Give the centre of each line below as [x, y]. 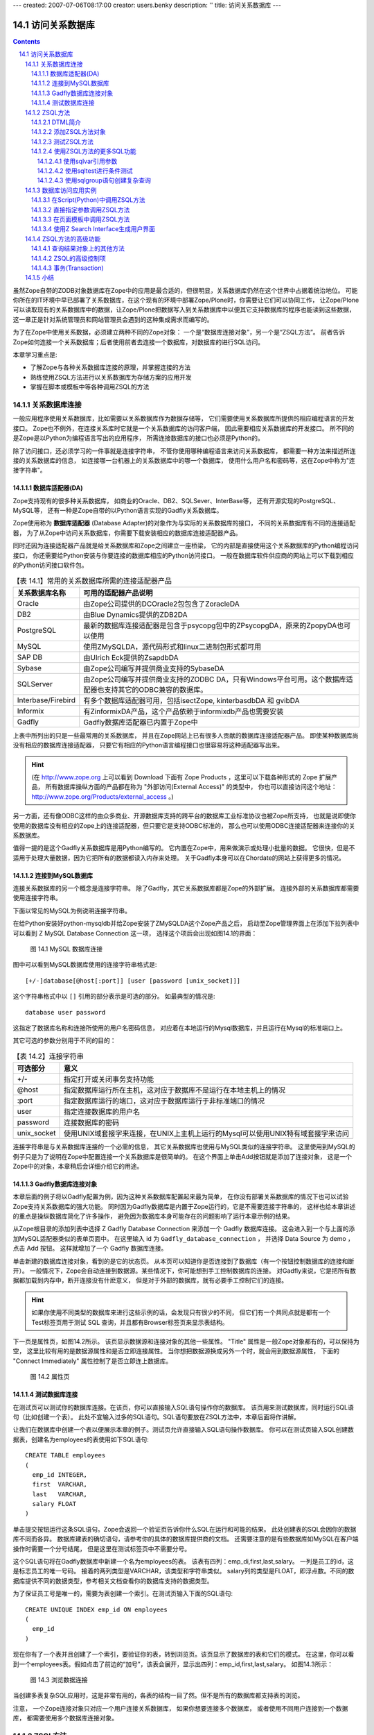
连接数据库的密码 [91, 1123]
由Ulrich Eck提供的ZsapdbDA [131, 657]
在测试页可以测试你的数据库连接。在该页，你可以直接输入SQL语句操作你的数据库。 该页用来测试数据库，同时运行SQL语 [184, 1407]
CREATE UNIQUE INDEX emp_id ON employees [96, 1609]
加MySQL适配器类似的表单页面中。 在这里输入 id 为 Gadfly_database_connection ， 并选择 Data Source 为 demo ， [184, 1238]
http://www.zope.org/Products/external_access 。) [103, 796]
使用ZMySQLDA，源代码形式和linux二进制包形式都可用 [172, 647]
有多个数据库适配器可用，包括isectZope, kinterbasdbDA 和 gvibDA [192, 700]
